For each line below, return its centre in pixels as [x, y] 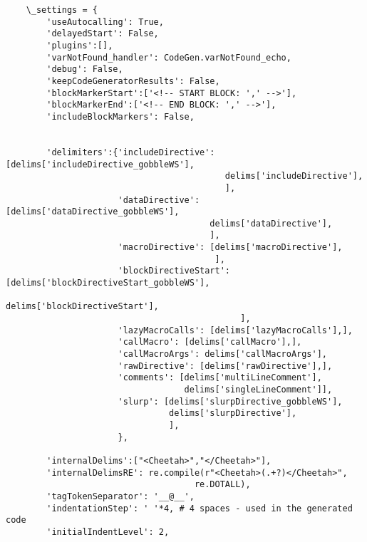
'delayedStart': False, [103, 34]
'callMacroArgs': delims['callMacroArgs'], [223, 354]
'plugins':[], [80, 45]
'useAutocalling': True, [105, 22]
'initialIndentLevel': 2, [108, 532]
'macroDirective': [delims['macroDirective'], [230, 247]
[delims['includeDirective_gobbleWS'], [100, 164]
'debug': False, [85, 69]
